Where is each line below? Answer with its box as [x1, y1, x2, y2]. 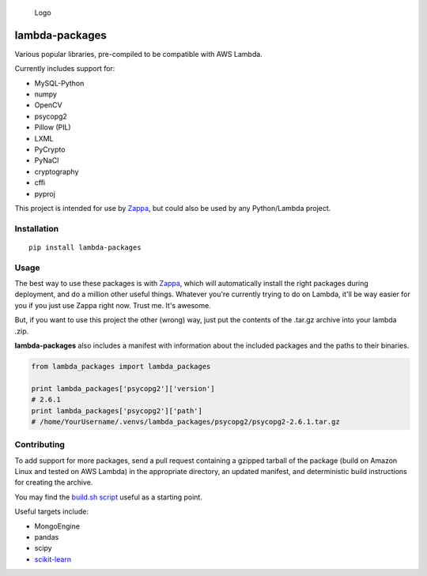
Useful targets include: [14, 506, 89, 517]
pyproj [34, 189, 55, 198]
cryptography [34, 167, 79, 176]
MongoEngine [34, 521, 81, 531]
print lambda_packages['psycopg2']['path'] [31, 406, 203, 415]
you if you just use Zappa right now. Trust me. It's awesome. [14, 300, 211, 310]
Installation [14, 223, 59, 234]
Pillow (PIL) [34, 122, 71, 132]
